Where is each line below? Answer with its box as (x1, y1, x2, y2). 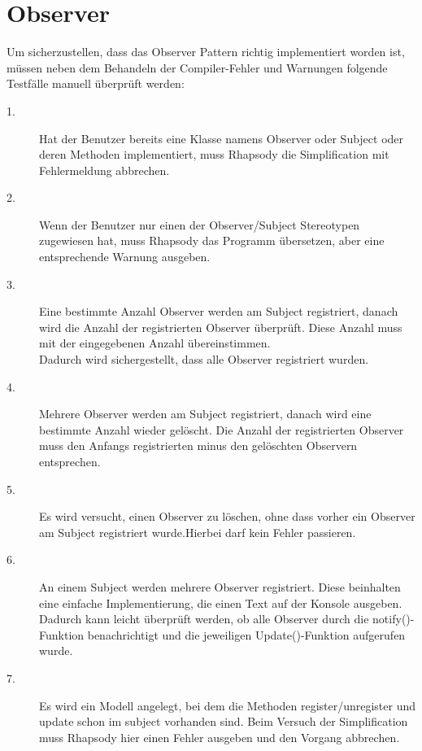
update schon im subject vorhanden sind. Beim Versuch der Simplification (39, 713, 408, 730)
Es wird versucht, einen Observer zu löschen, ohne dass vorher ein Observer (39, 508, 415, 525)
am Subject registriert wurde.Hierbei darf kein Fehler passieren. (39, 523, 356, 540)
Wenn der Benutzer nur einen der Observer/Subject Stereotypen (39, 216, 360, 233)
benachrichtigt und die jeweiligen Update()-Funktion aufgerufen (87, 626, 406, 643)
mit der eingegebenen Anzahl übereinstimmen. (39, 334, 271, 351)
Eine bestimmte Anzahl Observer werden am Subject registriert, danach (39, 303, 398, 320)
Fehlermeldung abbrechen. (39, 161, 170, 178)
